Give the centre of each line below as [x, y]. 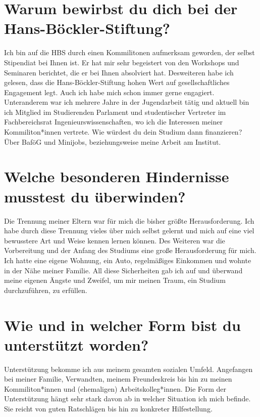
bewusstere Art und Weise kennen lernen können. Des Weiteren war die [115, 240]
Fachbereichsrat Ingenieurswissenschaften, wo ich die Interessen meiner [113, 122]
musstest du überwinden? [95, 196]
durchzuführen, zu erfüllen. [46, 290]
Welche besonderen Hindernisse [117, 176]
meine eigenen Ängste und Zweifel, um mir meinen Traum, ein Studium [115, 280]
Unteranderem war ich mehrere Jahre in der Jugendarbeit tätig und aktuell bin [127, 102]
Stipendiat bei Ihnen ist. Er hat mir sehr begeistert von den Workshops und [122, 62]
